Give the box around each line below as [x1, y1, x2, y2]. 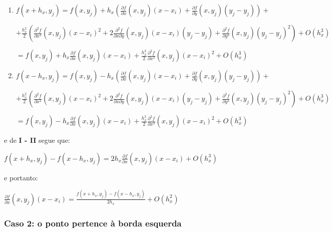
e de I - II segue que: [4, 135, 70, 145]
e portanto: [4, 172, 38, 182]
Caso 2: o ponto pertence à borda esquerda [4, 217, 182, 229]
